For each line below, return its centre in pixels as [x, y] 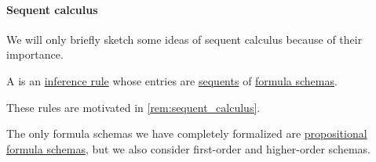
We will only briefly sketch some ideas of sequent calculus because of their [184, 39]
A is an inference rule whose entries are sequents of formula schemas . [172, 80]
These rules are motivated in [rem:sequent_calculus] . [133, 107]
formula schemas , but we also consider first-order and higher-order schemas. [188, 148]
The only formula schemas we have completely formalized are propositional [187, 133]
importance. [35, 54]
